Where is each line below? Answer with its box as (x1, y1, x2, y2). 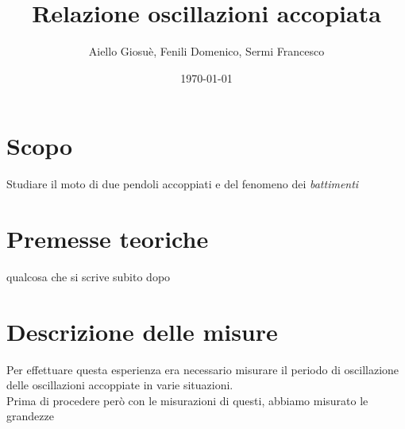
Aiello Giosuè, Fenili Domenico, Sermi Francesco (88, 43, 325, 60)
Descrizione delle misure (6, 315, 278, 347)
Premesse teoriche (6, 222, 209, 255)
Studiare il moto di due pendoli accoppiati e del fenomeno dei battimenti (6, 176, 359, 192)
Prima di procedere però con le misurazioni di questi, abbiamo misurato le (6, 392, 368, 408)
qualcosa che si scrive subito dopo (6, 268, 171, 284)
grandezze (6, 408, 54, 424)
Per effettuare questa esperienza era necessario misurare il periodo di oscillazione (6, 361, 399, 377)
